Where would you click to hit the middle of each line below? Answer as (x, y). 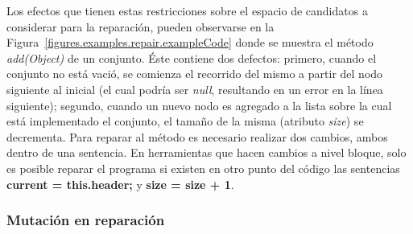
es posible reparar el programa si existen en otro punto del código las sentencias (203, 168)
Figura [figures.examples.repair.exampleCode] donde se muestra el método (190, 42)
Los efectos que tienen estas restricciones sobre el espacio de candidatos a (187, 10)
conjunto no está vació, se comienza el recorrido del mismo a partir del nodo (195, 74)
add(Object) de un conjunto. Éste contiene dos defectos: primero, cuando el (192, 57)
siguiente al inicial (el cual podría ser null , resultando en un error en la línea (195, 89)
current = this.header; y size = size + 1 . (120, 184)
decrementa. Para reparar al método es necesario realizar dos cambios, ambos (197, 136)
